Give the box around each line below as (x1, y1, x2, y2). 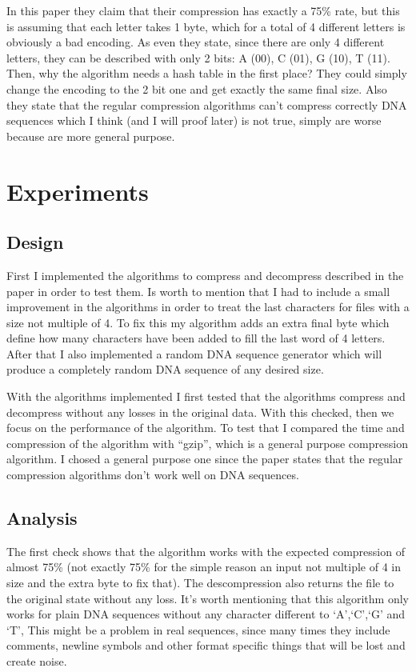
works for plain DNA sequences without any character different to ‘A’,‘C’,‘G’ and (6, 606, 406, 622)
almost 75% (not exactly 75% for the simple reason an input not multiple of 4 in (6, 558, 402, 575)
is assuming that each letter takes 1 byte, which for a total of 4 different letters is (6, 18, 406, 34)
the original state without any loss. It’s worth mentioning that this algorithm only (6, 590, 409, 606)
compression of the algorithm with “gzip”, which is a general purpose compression (6, 434, 408, 451)
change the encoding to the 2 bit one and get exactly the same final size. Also (6, 80, 387, 97)
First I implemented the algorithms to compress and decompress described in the (6, 266, 404, 283)
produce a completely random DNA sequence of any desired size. (6, 361, 324, 378)
